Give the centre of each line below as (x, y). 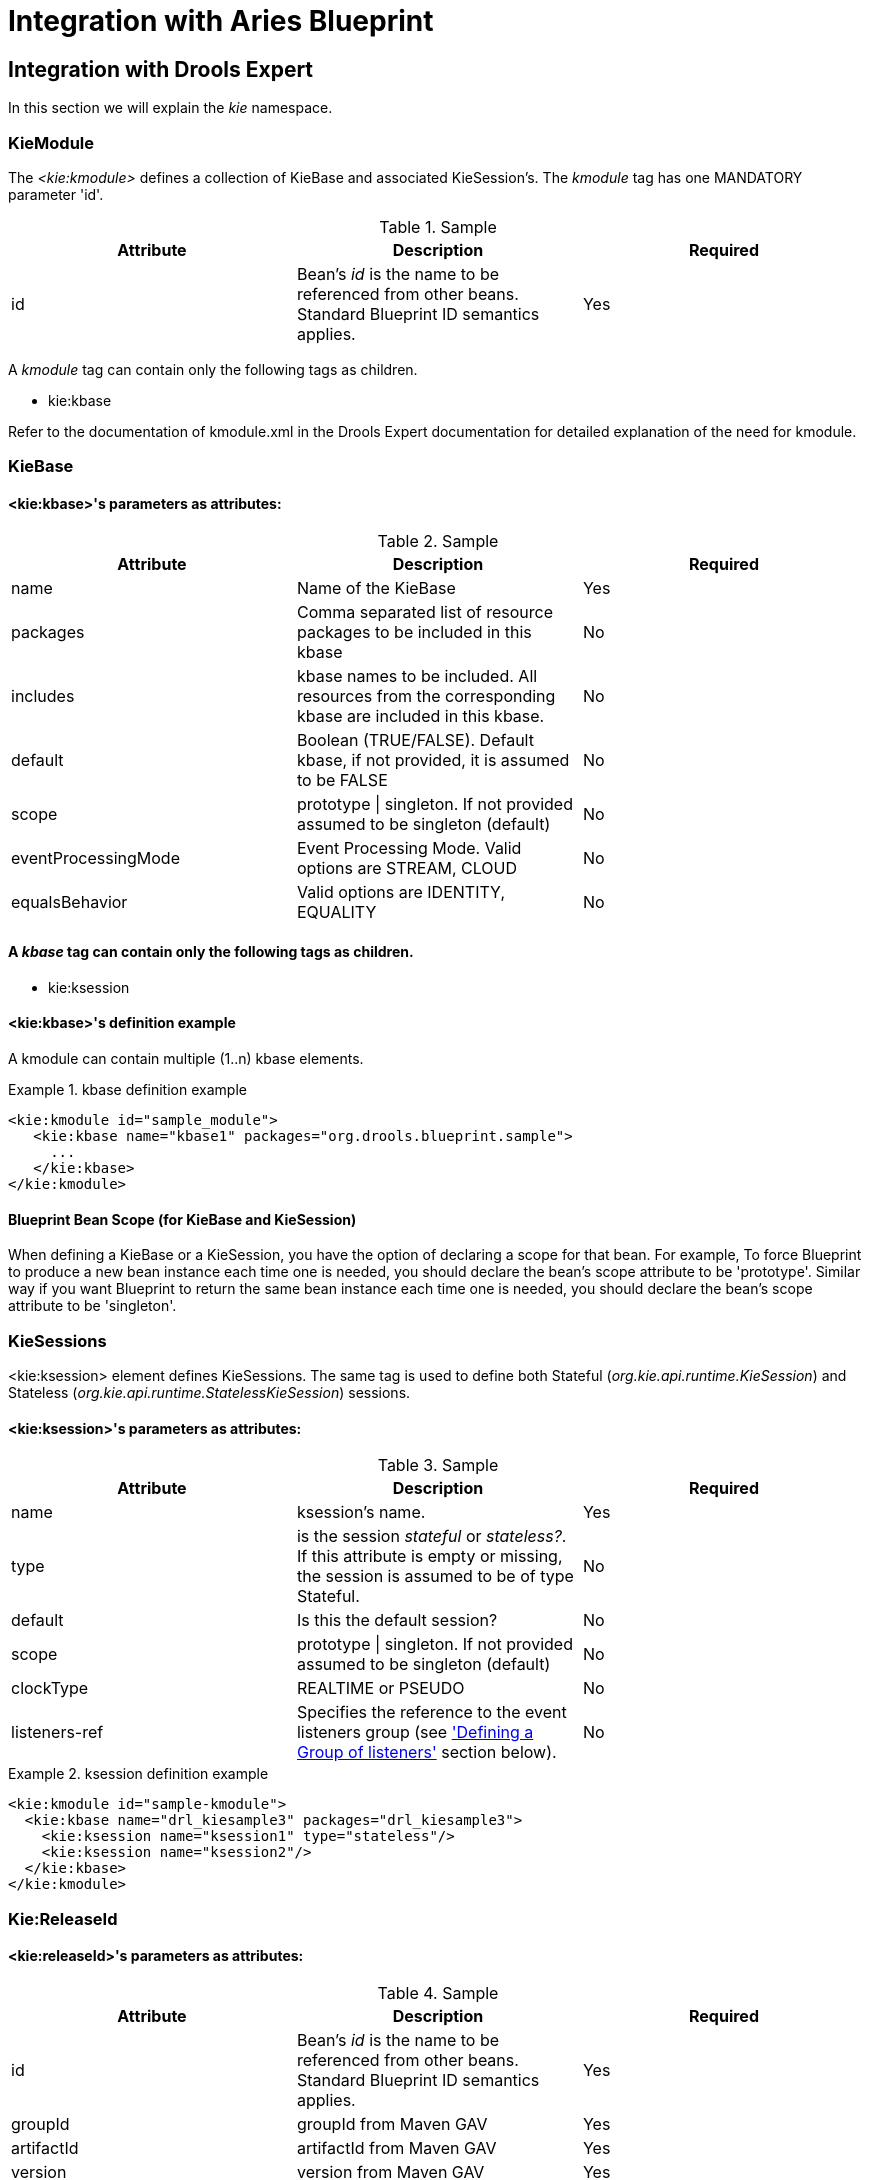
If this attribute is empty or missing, (429, 1556)
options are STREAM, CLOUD (407, 867)
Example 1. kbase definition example (127, 1089)
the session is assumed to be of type (435, 1576)
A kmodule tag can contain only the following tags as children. (213, 369)
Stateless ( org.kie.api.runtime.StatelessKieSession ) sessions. (209, 1392)
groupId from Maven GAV (392, 2123)
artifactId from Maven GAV (396, 2147)
